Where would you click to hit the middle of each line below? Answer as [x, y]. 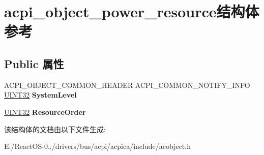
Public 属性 [34, 63]
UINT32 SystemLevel [40, 95]
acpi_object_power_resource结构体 [132, 11]
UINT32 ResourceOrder [45, 112]
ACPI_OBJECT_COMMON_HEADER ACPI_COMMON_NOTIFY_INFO [127, 85]
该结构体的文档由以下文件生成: [55, 129]
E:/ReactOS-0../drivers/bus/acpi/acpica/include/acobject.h [97, 146]
